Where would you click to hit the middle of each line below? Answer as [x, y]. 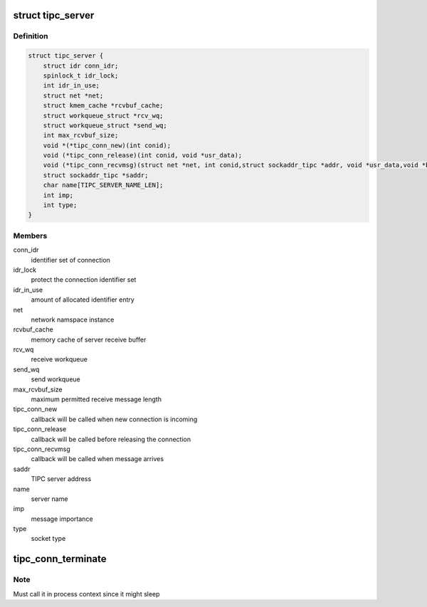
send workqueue [56, 379]
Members [30, 236]
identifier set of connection [70, 260]
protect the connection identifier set [84, 280]
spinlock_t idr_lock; [81, 75]
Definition [31, 36]
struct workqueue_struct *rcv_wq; [103, 115]
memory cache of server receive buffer [89, 339]
